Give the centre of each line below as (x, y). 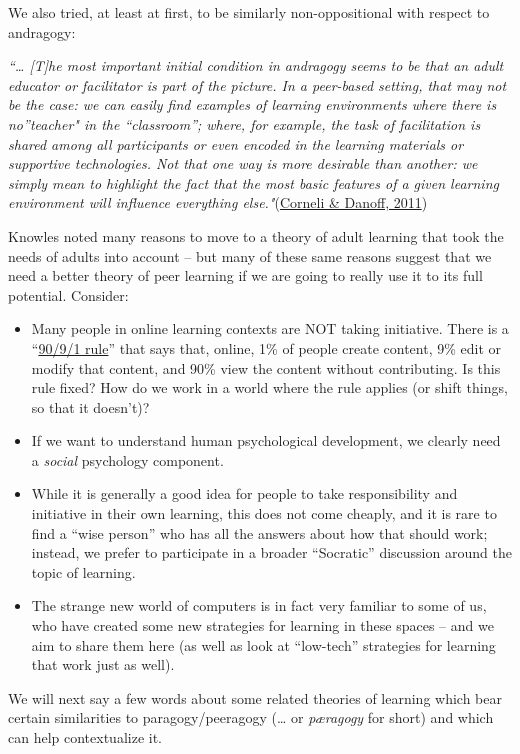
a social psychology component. (127, 459)
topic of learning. (83, 571)
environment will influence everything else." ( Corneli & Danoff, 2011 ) (218, 202)
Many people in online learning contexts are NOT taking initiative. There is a (270, 328)
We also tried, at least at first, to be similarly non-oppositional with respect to (249, 12)
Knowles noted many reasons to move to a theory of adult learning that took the (256, 235)
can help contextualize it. (85, 737)
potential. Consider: (68, 294)
